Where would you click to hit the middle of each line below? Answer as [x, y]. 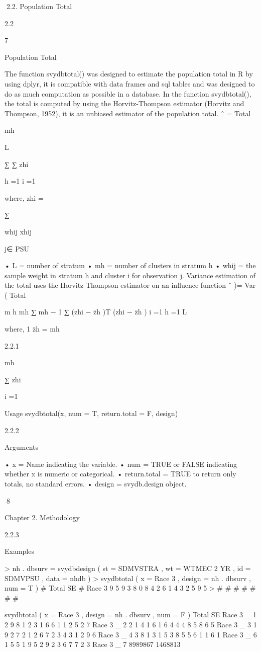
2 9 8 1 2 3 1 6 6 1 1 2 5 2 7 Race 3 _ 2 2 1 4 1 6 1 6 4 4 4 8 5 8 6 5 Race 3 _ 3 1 [131, 624]
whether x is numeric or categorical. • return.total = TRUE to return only [120, 474]
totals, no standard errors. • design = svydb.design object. [96, 483]
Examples [19, 551]
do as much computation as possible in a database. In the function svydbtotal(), [128, 93]
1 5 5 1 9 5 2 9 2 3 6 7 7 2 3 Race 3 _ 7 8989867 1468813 [93, 644]
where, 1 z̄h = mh [32, 329]
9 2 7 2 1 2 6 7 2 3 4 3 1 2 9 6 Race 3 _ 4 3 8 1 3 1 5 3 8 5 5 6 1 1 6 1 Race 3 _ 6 [131, 634]
